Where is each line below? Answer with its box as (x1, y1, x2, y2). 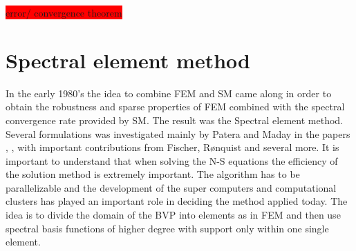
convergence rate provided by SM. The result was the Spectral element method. (6, 112, 343, 127)
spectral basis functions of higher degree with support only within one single (6, 221, 329, 235)
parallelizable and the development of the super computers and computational (6, 180, 337, 194)
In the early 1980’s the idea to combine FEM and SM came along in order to (6, 86, 332, 100)
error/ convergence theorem (6, 6, 122, 19)
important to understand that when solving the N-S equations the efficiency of (6, 153, 338, 168)
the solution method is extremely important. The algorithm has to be (6, 167, 300, 181)
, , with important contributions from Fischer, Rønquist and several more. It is (6, 140, 339, 154)
